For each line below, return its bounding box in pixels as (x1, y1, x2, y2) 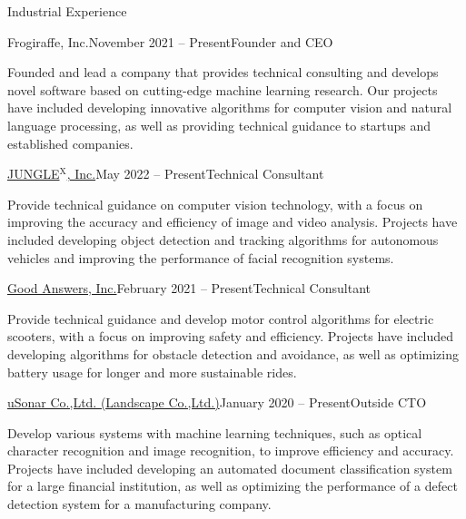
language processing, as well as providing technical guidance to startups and (7, 115, 431, 134)
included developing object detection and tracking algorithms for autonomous (7, 230, 439, 249)
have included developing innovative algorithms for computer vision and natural (7, 98, 452, 117)
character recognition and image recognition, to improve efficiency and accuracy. (7, 441, 454, 460)
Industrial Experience (7, 2, 127, 20)
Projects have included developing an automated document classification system (7, 458, 452, 477)
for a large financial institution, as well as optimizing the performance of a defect (7, 476, 458, 495)
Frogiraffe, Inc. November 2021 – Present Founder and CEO (7, 32, 333, 51)
